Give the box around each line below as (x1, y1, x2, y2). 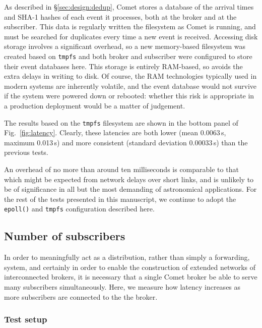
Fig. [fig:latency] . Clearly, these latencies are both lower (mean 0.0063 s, (4, 127, 226, 138)
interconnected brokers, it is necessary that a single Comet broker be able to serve (4, 271, 257, 282)
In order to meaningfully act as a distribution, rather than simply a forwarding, (4, 252, 250, 262)
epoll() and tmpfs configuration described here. (4, 203, 155, 214)
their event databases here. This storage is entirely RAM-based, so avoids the (4, 61, 243, 71)
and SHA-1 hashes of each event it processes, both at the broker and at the (4, 11, 237, 22)
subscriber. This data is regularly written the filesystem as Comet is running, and (4, 21, 256, 32)
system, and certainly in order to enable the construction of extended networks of (4, 261, 256, 272)
